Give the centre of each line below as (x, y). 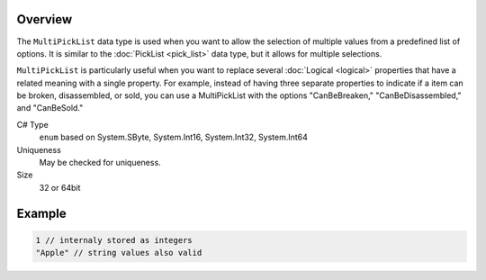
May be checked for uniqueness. (100, 163)
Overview (45, 19)
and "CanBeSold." (50, 108)
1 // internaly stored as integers (114, 240)
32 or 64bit (60, 187)
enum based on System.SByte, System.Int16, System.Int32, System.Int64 (173, 137)
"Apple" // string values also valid (119, 253)
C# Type (32, 124)
